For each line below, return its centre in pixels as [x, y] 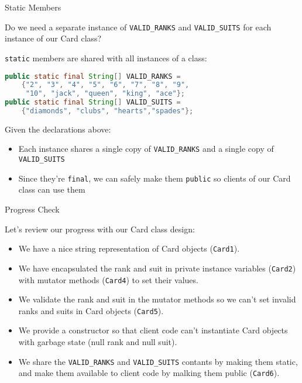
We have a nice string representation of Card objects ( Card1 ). [129, 248]
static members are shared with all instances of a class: [106, 58]
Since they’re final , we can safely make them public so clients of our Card [155, 178]
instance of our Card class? [53, 38]
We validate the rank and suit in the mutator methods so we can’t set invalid [157, 299]
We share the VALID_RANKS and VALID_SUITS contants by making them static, [158, 361]
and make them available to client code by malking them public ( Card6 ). [149, 373]
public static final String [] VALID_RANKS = [93, 76]
